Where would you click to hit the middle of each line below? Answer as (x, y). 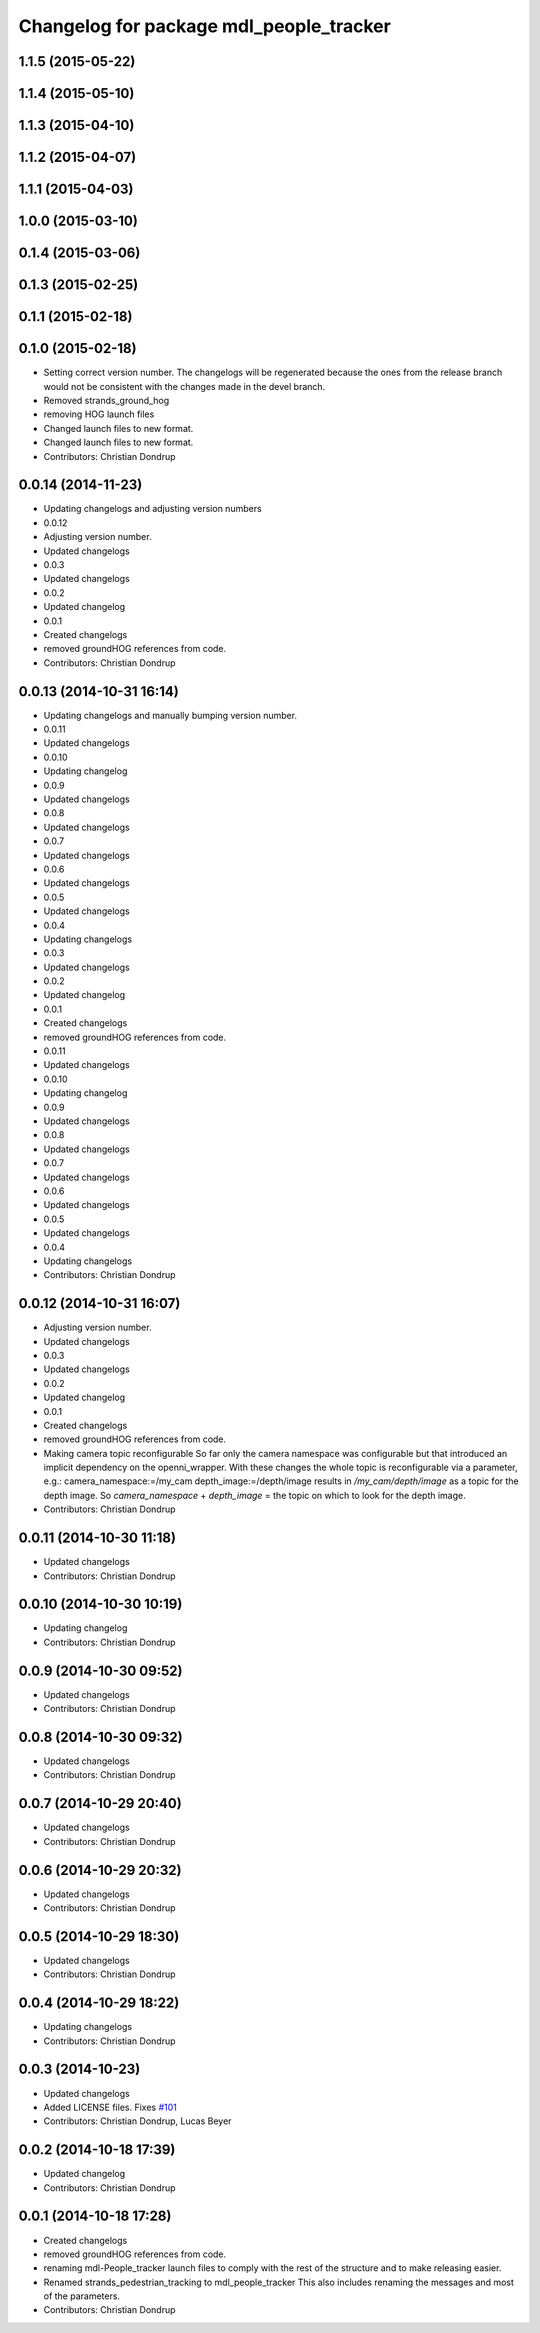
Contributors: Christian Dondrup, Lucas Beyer (137, 2121)
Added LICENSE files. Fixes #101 (110, 2107)
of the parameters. (81, 2296)
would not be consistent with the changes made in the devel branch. (184, 386)
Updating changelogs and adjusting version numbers (152, 509)
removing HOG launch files (99, 414)
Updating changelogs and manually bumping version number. (170, 715)
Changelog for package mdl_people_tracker (205, 26)
